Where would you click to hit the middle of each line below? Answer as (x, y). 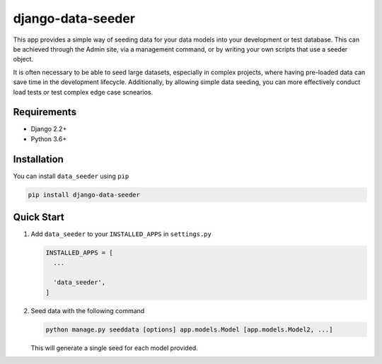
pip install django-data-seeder (84, 195)
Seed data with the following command (88, 310)
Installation (38, 159)
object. (23, 59)
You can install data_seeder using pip (71, 176)
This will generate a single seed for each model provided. (114, 348)
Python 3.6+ (49, 139)
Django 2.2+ (49, 129)
